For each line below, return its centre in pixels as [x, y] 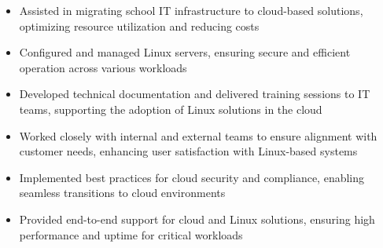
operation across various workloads [103, 67]
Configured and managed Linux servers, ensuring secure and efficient [185, 52]
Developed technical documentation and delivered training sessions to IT [195, 94]
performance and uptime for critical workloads [131, 234]
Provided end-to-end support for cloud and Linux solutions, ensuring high [197, 219]
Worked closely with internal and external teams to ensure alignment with [198, 135]
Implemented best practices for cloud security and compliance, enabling [192, 177]
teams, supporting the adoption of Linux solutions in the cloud [171, 109]
